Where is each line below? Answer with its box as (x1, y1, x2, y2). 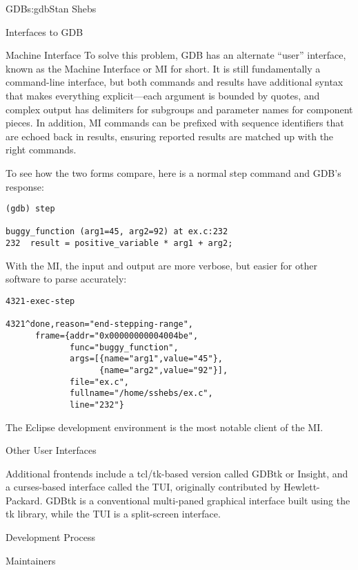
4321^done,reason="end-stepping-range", (6, 319, 194, 330)
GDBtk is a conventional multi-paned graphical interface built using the (46, 493, 350, 507)
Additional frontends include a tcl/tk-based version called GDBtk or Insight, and (6, 466, 348, 480)
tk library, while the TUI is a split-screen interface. (6, 506, 221, 521)
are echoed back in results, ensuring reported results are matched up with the (6, 129, 334, 143)
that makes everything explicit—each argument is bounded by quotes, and (6, 88, 320, 102)
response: (6, 179, 44, 193)
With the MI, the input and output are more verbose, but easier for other (6, 258, 317, 272)
